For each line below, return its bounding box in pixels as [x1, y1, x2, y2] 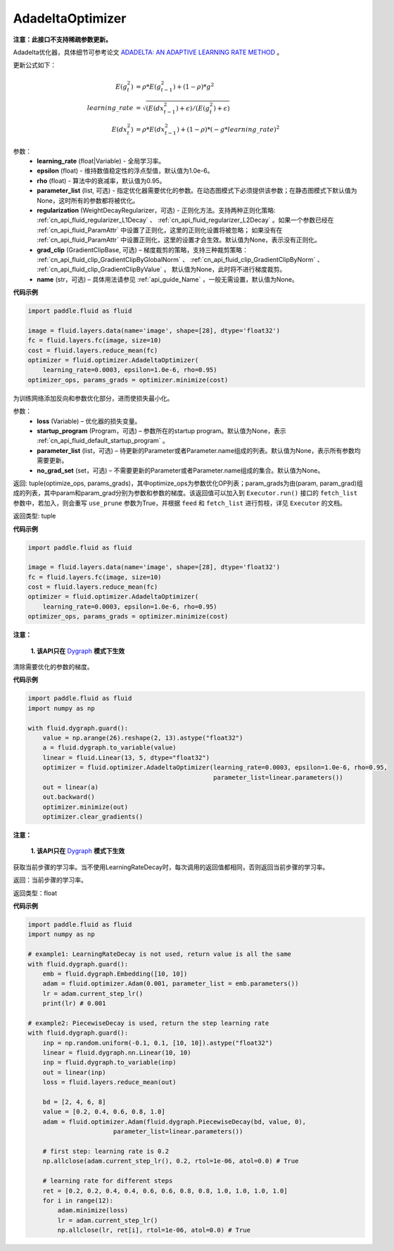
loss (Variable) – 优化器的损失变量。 [37, 416, 141, 425]
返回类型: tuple [13, 511, 56, 521]
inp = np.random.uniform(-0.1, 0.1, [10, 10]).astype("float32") [42, 1039, 273, 1047]
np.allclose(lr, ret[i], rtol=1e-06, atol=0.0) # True [57, 1226, 251, 1234]
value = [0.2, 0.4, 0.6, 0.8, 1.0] [42, 1108, 165, 1116]
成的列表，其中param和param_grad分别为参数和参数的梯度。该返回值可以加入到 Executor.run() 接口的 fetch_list [13, 489, 358, 497]
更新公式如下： [13, 61, 56, 70]
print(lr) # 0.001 [42, 1000, 106, 1007]
